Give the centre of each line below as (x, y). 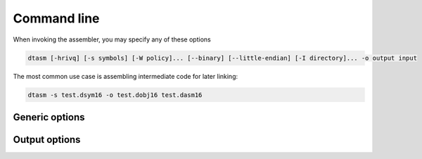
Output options (47, 140)
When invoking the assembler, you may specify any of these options (112, 39)
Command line (56, 18)
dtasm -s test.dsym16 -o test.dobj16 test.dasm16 (115, 95)
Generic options (49, 117)
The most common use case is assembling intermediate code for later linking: (126, 76)
